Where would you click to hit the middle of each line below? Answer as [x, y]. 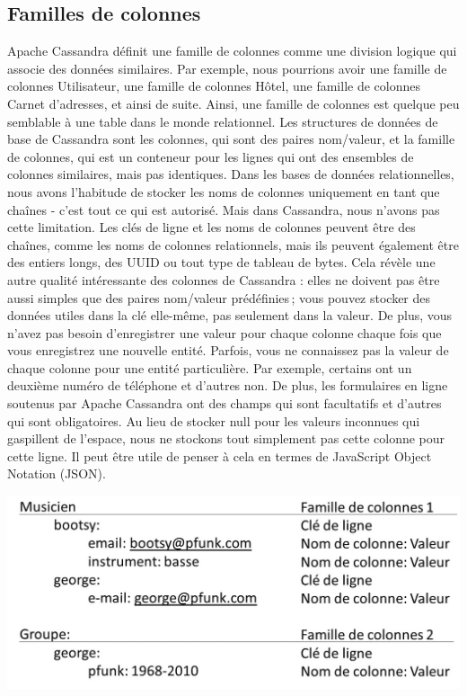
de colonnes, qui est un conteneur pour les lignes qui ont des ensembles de [211, 156]
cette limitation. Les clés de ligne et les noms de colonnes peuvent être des [211, 227]
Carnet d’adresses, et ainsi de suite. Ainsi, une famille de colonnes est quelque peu [233, 103]
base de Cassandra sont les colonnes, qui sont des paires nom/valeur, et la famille [231, 139]
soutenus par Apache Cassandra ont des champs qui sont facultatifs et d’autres [225, 403]
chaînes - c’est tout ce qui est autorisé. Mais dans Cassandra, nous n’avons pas [224, 209]
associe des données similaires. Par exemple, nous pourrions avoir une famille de [227, 68]
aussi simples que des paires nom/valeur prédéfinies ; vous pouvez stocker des [219, 297]
